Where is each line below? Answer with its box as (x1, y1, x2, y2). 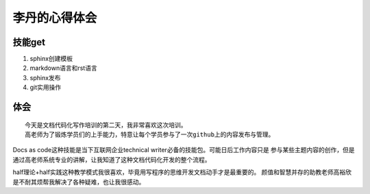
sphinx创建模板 (29, 55, 73, 63)
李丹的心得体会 (12, 10, 97, 25)
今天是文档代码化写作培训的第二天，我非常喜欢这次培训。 (25, 121, 187, 129)
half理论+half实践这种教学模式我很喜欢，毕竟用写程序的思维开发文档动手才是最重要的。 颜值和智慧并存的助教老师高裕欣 (12, 168, 352, 176)
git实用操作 (29, 83, 62, 92)
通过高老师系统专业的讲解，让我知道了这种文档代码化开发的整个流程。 (12, 155, 211, 164)
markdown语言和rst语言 (29, 64, 97, 72)
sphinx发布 (29, 73, 61, 82)
